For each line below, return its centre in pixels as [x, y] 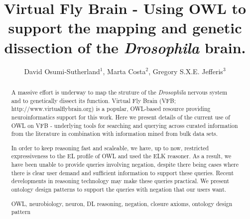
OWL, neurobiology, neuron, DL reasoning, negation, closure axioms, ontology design [122, 203]
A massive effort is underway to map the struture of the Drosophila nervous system [119, 92]
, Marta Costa [124, 71]
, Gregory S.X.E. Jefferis [186, 71]
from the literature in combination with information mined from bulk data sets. [114, 134]
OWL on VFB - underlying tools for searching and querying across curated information [125, 125]
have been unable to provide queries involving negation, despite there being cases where [125, 164]
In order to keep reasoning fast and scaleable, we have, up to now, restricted [110, 148]
